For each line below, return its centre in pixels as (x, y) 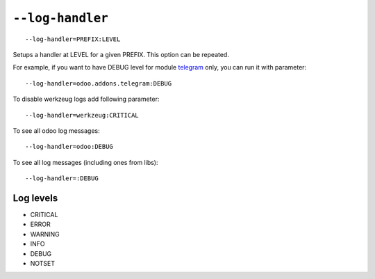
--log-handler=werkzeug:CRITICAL (82, 115)
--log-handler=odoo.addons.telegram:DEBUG (99, 83)
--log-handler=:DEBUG (62, 178)
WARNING (45, 234)
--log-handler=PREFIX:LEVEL (73, 39)
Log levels (35, 198)
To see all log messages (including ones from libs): (86, 162)
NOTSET (43, 263)
